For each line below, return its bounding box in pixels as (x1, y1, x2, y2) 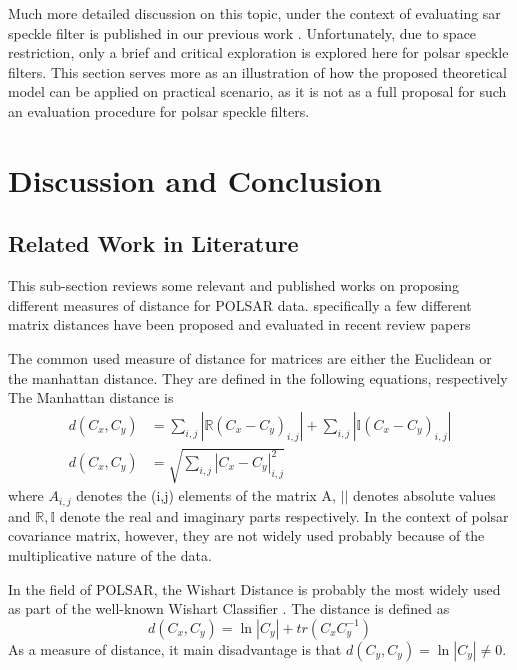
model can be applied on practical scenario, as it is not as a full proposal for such (8, 81, 507, 102)
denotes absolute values (352, 485, 496, 506)
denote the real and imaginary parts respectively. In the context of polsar (59, 505, 509, 526)
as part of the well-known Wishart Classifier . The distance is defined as (8, 598, 450, 619)
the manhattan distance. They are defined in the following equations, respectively (8, 367, 508, 388)
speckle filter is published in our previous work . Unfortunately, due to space (8, 22, 477, 43)
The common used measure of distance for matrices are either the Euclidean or (8, 347, 492, 368)
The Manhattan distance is (8, 387, 174, 408)
